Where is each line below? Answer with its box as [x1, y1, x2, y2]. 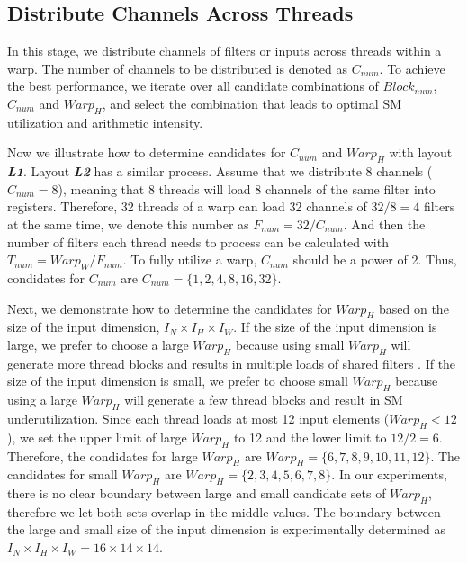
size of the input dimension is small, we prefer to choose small [7, 371, 348, 390]
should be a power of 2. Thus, [292, 250, 457, 269]
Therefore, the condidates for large [7, 446, 198, 465]
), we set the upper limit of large [7, 427, 187, 446]
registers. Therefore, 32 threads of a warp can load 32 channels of [7, 197, 367, 216]
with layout [389, 143, 453, 162]
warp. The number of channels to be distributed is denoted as [7, 58, 348, 77]
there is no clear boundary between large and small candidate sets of [7, 484, 386, 503]
